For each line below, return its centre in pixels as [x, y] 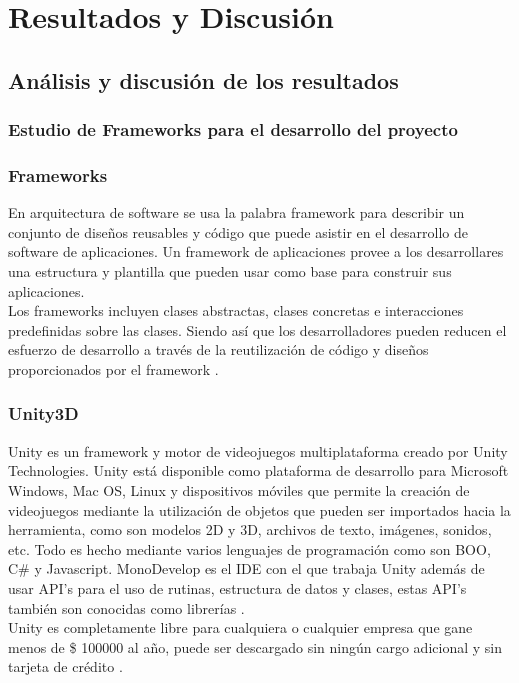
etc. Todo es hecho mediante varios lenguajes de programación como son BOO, [249, 548]
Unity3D [43, 413]
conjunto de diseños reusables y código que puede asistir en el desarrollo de [238, 231]
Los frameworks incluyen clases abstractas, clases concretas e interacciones [236, 310]
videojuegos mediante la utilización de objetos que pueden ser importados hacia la [259, 509]
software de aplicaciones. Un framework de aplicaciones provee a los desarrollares [256, 251]
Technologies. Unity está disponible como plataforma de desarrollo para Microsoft [258, 470]
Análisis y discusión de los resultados [203, 79]
